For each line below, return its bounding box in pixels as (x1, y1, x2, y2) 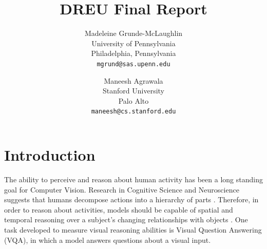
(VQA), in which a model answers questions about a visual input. (4, 234, 211, 245)
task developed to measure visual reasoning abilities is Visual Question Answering (4, 224, 262, 235)
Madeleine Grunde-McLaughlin (84, 28, 183, 39)
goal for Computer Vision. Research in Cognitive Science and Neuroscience (4, 184, 239, 195)
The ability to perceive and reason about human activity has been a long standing (4, 174, 263, 184)
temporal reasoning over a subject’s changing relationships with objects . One (4, 214, 248, 225)
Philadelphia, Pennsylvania (91, 48, 176, 59)
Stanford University (103, 85, 164, 96)
